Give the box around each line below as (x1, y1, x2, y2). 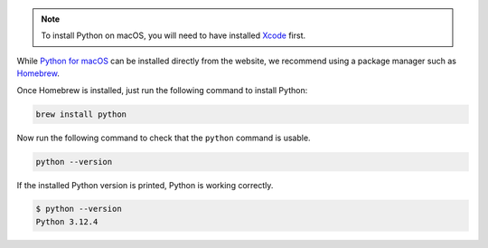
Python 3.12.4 (35, 216, 99, 226)
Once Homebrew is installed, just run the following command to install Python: (16, 84, 308, 95)
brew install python (35, 109, 127, 119)
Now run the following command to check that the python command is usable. (16, 132, 311, 143)
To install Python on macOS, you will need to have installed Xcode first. (41, 30, 306, 41)
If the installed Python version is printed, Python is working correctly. (16, 179, 274, 190)
